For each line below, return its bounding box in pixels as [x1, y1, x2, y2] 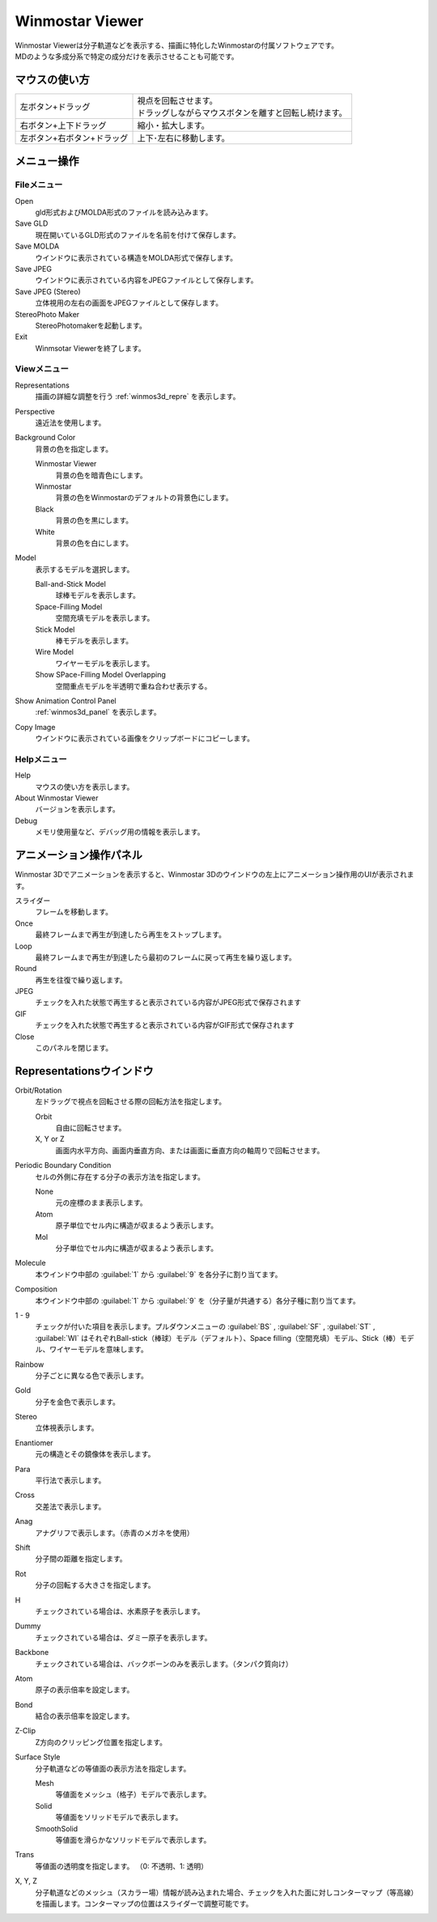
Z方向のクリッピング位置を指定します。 [35, 1737, 168, 1747]
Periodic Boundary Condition [15, 1160, 112, 1170]
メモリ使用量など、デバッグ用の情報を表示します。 [35, 827, 205, 837]
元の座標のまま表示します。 [55, 1198, 147, 1207]
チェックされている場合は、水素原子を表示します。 [35, 1606, 206, 1616]
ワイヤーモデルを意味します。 [49, 1344, 149, 1355]
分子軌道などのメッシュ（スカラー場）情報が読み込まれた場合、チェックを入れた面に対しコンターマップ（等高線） [35, 1887, 418, 1897]
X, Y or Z [35, 1134, 65, 1144]
